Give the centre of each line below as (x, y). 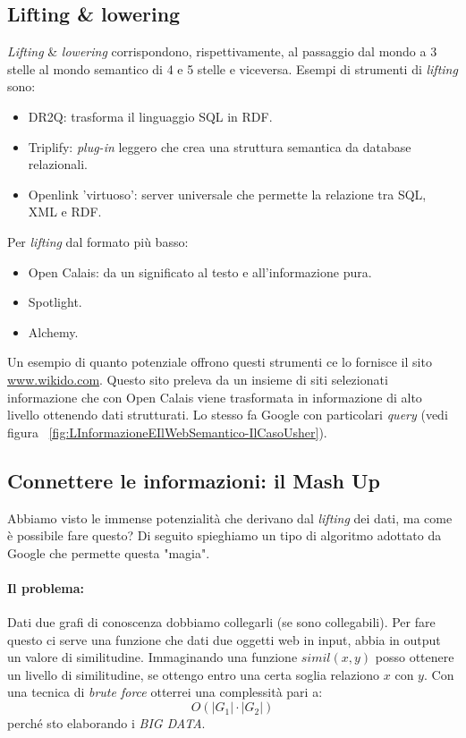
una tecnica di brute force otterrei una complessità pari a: (165, 692)
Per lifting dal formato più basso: (98, 241)
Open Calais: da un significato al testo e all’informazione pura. (200, 271)
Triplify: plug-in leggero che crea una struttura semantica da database (220, 146)
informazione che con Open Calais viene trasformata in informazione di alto (215, 397)
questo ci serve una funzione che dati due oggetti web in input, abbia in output (224, 639)
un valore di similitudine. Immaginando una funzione (153, 657)
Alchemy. (53, 331)
